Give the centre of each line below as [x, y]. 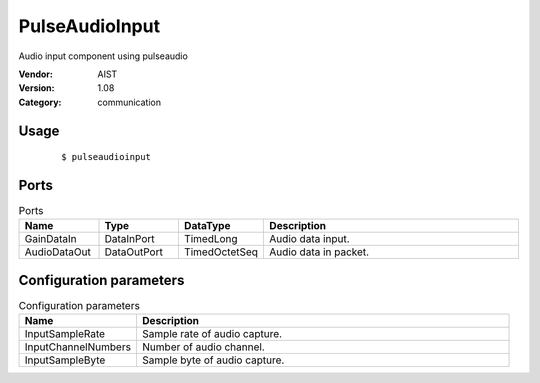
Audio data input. [309, 239]
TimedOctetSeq [221, 252]
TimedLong [211, 239]
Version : [36, 88]
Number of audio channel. [203, 347]
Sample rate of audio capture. [212, 334]
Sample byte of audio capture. [213, 360]
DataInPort [129, 239]
